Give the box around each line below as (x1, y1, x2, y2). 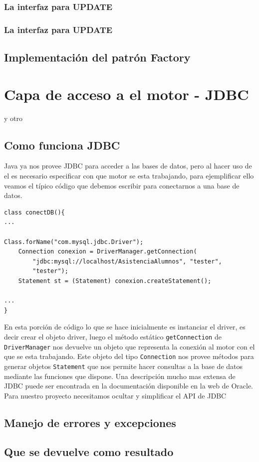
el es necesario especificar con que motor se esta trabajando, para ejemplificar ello (4, 170, 254, 180)
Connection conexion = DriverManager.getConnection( (18, 248, 197, 255)
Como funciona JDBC (4, 137, 120, 152)
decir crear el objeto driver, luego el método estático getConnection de (4, 331, 222, 341)
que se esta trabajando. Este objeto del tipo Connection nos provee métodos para (4, 351, 254, 361)
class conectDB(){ (4, 208, 65, 216)
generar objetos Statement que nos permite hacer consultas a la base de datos (4, 360, 243, 371)
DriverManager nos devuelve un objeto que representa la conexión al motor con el (4, 341, 255, 351)
